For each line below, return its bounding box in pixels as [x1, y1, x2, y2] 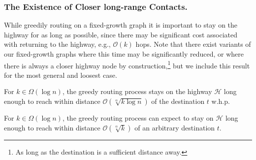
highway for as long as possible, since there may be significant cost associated [4, 29, 237, 39]
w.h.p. [211, 96, 230, 106]
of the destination [151, 96, 205, 106]
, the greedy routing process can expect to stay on [62, 113, 214, 123]
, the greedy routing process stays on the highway [62, 86, 212, 96]
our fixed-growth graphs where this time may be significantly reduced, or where [4, 49, 244, 59]
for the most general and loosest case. [4, 69, 117, 80]
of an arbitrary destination [134, 122, 215, 132]
